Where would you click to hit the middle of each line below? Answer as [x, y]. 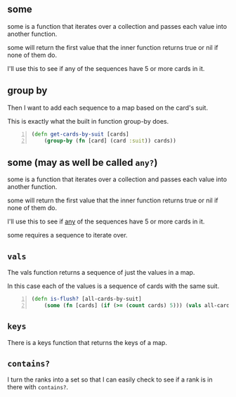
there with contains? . [38, 387]
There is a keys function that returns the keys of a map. [87, 342]
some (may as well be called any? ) [83, 162]
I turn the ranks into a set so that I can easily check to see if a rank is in [110, 379]
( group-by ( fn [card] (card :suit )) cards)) [110, 141]
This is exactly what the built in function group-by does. [88, 121]
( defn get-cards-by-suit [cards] [80, 134]
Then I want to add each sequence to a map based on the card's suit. [108, 108]
